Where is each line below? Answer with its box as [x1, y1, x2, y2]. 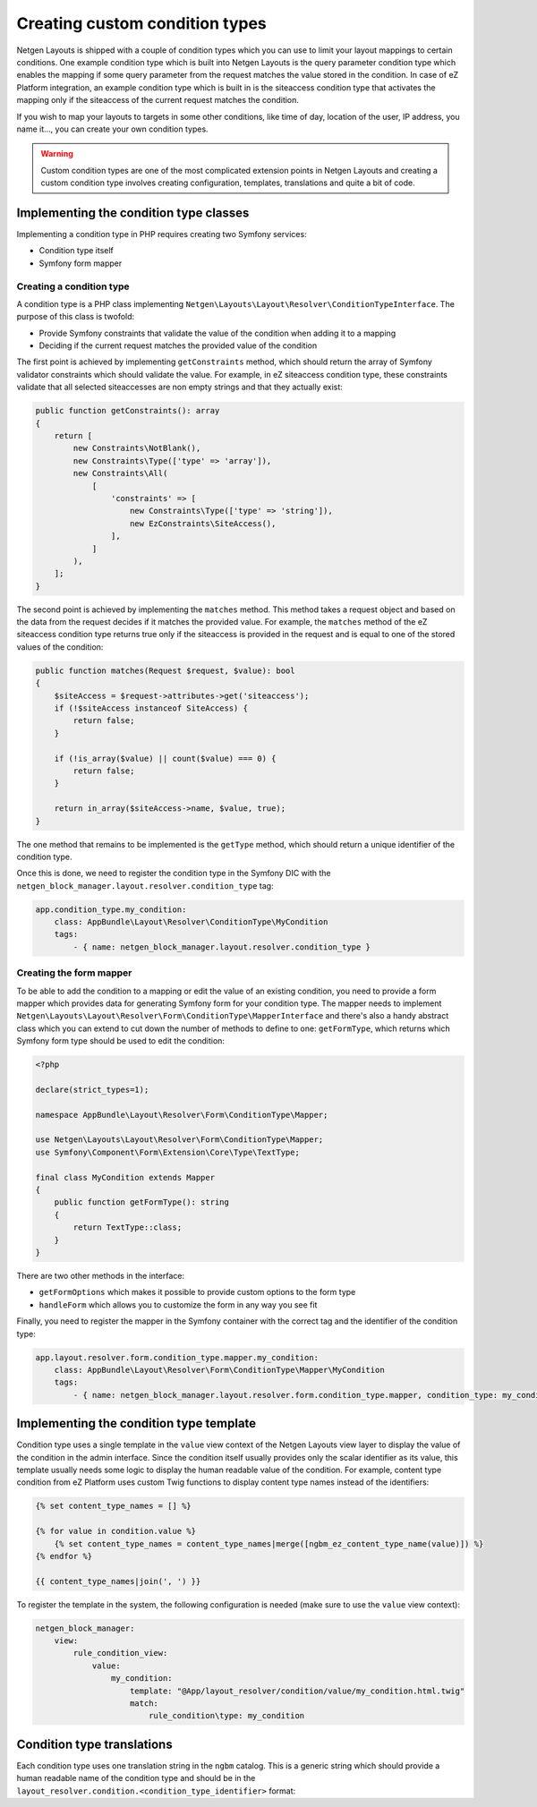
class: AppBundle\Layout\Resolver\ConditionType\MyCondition [54, 917, 328, 927]
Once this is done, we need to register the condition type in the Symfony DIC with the [16, 868, 331, 879]
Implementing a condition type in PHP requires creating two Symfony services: [16, 228, 308, 239]
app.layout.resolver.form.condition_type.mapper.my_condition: [35, 1352, 320, 1362]
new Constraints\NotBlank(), [72, 443, 201, 454]
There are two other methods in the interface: [16, 1270, 185, 1281]
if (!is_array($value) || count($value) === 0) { [54, 753, 277, 763]
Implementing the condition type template [16, 1416, 257, 1431]
